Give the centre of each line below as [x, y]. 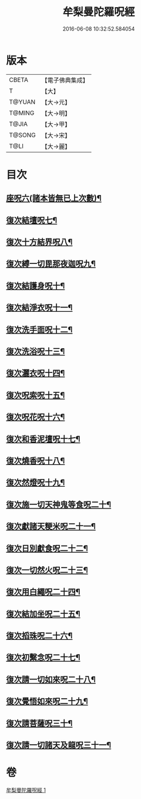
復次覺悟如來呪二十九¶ [47, 701]
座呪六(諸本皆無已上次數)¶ [54, 198]
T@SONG [23, 135]
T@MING [22, 113]
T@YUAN [22, 102]
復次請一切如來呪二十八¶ [51, 679]
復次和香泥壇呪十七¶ [43, 439]
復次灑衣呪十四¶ [36, 373]
